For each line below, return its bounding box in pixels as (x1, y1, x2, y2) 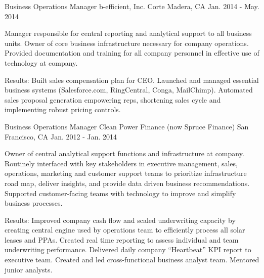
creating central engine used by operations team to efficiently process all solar (5, 224, 245, 235)
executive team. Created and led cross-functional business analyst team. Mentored (5, 254, 259, 265)
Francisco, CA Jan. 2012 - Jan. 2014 (5, 131, 117, 142)
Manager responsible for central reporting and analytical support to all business (5, 28, 252, 38)
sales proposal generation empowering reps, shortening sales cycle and (5, 94, 221, 105)
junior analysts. (5, 264, 53, 274)
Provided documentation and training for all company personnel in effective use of (5, 48, 259, 58)
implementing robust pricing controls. (5, 104, 121, 115)
